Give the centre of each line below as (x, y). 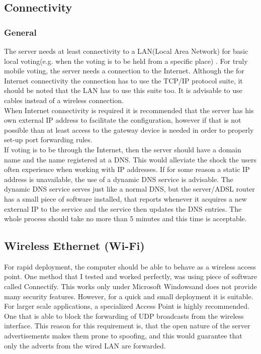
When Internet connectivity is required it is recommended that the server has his (129, 110)
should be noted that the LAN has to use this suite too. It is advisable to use (123, 90)
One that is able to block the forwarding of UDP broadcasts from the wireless (124, 316)
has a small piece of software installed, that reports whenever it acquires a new (125, 198)
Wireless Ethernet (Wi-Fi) (74, 246)
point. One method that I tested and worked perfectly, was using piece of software (130, 276)
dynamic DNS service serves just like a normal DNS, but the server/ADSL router (129, 189)
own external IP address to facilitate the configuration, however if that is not (123, 120)
